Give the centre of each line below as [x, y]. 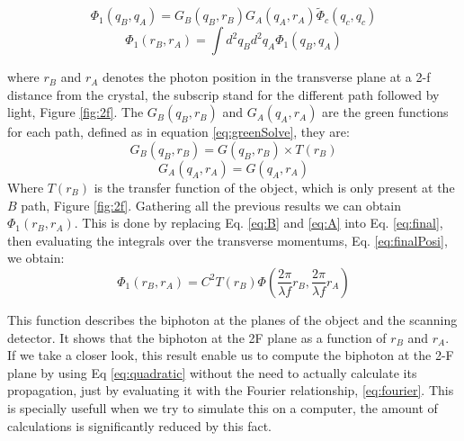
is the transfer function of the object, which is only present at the [274, 187]
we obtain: [36, 258]
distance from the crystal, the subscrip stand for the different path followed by [223, 94]
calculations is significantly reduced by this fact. [139, 425]
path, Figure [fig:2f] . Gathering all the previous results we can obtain [211, 205]
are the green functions [385, 112]
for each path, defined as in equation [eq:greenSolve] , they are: [178, 132]
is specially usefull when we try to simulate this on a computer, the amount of [223, 407]
